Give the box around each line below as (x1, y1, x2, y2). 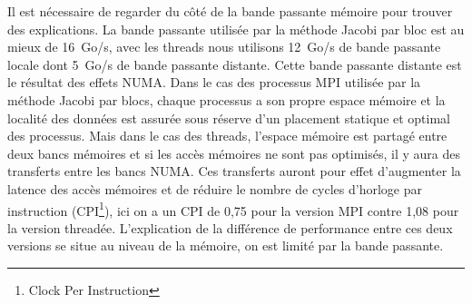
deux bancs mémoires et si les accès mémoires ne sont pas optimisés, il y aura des (7, 143, 460, 162)
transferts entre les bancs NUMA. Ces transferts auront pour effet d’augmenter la (7, 162, 461, 181)
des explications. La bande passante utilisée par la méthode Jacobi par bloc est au (7, 19, 465, 38)
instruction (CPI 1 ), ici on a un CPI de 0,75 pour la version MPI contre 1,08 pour (7, 198, 459, 220)
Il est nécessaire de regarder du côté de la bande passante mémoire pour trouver (7, 2, 453, 20)
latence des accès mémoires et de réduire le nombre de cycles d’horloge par (7, 179, 423, 198)
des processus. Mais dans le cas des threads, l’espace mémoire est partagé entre (7, 126, 447, 145)
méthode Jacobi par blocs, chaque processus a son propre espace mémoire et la (7, 90, 446, 109)
